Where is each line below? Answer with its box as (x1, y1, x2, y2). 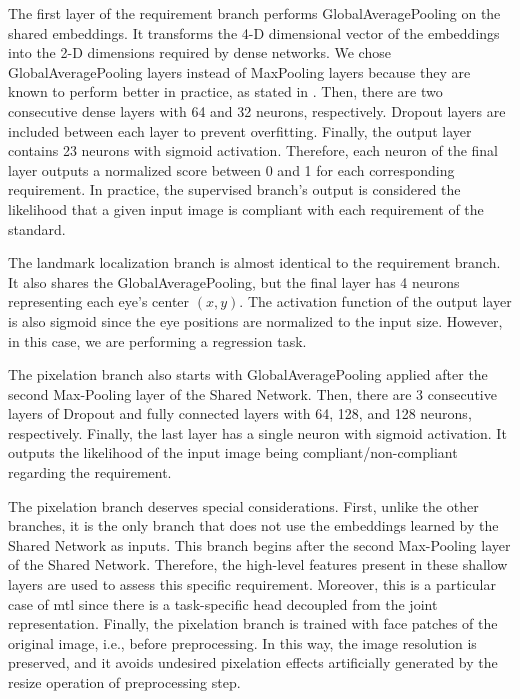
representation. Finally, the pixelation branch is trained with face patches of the (8, 613, 498, 634)
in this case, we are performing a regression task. (8, 330, 307, 351)
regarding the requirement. (8, 462, 172, 483)
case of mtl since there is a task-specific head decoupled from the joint (8, 593, 438, 614)
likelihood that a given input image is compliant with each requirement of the (8, 198, 484, 219)
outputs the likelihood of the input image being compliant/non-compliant (8, 442, 458, 463)
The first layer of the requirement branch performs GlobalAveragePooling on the (8, 3, 501, 23)
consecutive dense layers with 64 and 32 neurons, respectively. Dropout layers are (8, 100, 506, 121)
